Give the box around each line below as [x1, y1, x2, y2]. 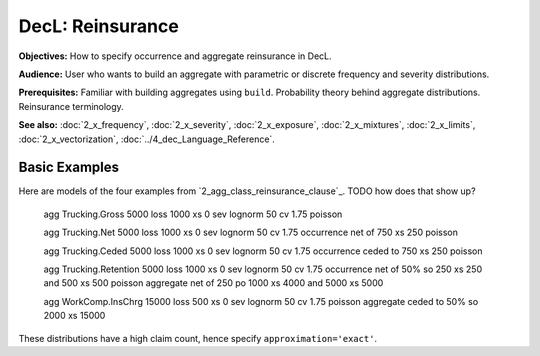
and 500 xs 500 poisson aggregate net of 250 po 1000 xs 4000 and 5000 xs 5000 [43, 277, 384, 289]
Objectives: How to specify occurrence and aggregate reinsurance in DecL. [18, 50, 332, 62]
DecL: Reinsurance [18, 15, 179, 37]
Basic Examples [18, 159, 120, 176]
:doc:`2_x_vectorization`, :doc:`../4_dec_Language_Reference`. [18, 133, 275, 145]
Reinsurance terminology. [18, 100, 124, 112]
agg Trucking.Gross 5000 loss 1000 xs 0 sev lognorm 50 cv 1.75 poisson [43, 208, 343, 220]
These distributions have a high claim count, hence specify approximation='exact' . [18, 332, 378, 344]
